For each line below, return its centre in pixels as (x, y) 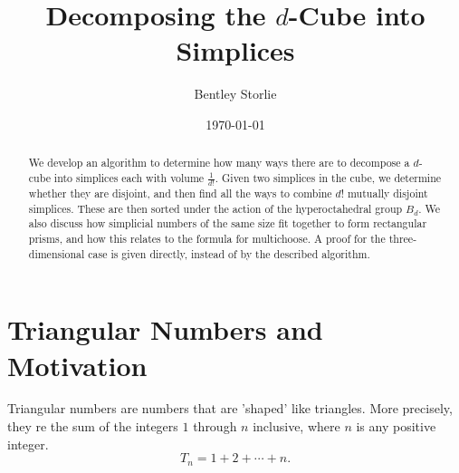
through (215, 426)
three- (403, 239)
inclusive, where (296, 426)
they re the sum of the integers (93, 426)
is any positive (396, 426)
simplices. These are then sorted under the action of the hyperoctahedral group (215, 208)
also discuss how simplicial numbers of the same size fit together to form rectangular (228, 223)
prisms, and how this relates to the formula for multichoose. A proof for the (207, 239)
